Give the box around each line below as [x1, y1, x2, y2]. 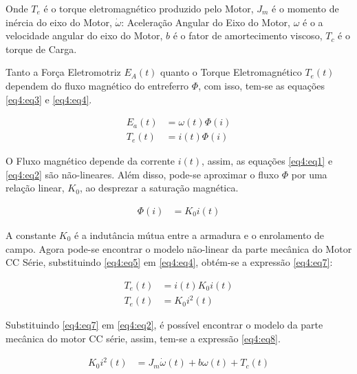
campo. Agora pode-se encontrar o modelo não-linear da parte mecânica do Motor [6, 241, 352, 256]
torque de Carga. [6, 41, 77, 56]
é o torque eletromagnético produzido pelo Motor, [43, 1, 254, 15]
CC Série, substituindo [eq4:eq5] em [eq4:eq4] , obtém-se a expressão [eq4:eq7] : [6, 255, 333, 269]
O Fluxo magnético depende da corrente [6, 154, 175, 168]
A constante [6, 228, 56, 242]
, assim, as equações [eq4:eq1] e [202, 154, 333, 168]
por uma [291, 167, 327, 181]
